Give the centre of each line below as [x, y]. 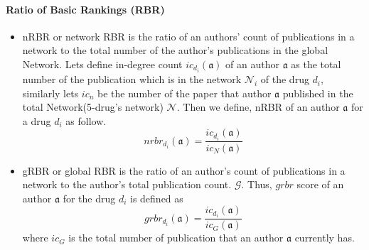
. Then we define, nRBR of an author [258, 107]
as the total [316, 64]
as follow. [86, 120]
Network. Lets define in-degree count [102, 64]
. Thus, [257, 184]
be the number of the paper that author [184, 93]
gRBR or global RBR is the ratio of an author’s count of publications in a [184, 170]
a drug [37, 120]
